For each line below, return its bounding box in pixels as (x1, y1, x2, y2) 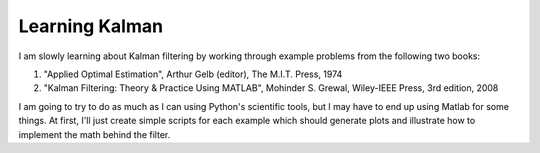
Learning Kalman (18, 15, 164, 37)
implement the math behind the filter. (18, 128, 171, 140)
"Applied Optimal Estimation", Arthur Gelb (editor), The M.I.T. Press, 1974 (43, 68, 343, 80)
